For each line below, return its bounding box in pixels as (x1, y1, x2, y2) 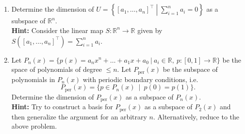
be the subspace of (163, 64, 218, 74)
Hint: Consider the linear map (11, 25, 103, 35)
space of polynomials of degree (11, 64, 102, 74)
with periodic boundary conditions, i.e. (82, 74, 198, 84)
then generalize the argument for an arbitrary (11, 111, 147, 121)
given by (137, 25, 163, 35)
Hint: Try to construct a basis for (11, 101, 113, 112)
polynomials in (11, 74, 55, 84)
